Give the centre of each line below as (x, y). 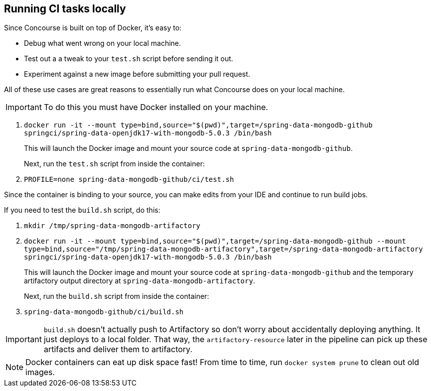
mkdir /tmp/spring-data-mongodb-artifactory (112, 226)
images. (40, 372)
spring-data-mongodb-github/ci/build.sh (104, 312)
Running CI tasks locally (65, 9)
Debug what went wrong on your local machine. (103, 43)
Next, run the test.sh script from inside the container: (114, 164)
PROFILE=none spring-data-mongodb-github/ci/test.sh (129, 180)
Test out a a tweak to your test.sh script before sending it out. (129, 59)
